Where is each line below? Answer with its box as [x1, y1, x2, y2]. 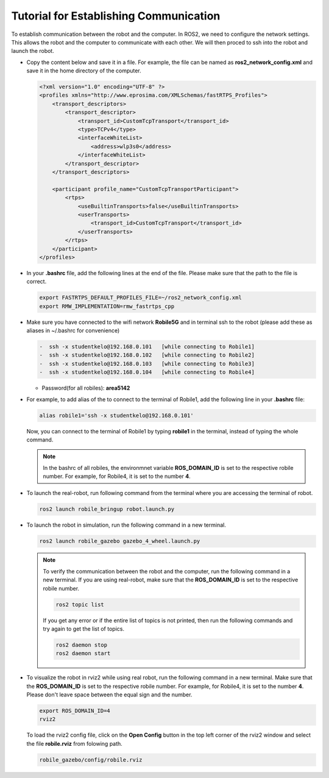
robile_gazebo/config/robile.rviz [39, 756, 143, 763]
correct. [26, 278, 47, 286]
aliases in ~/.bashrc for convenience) [26, 327, 120, 334]
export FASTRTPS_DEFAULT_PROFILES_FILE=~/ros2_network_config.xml [39, 294, 242, 301]
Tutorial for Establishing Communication [11, 9, 221, 23]
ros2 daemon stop [55, 641, 108, 648]
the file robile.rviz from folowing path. [26, 740, 123, 747]
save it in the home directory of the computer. [26, 67, 141, 74]
